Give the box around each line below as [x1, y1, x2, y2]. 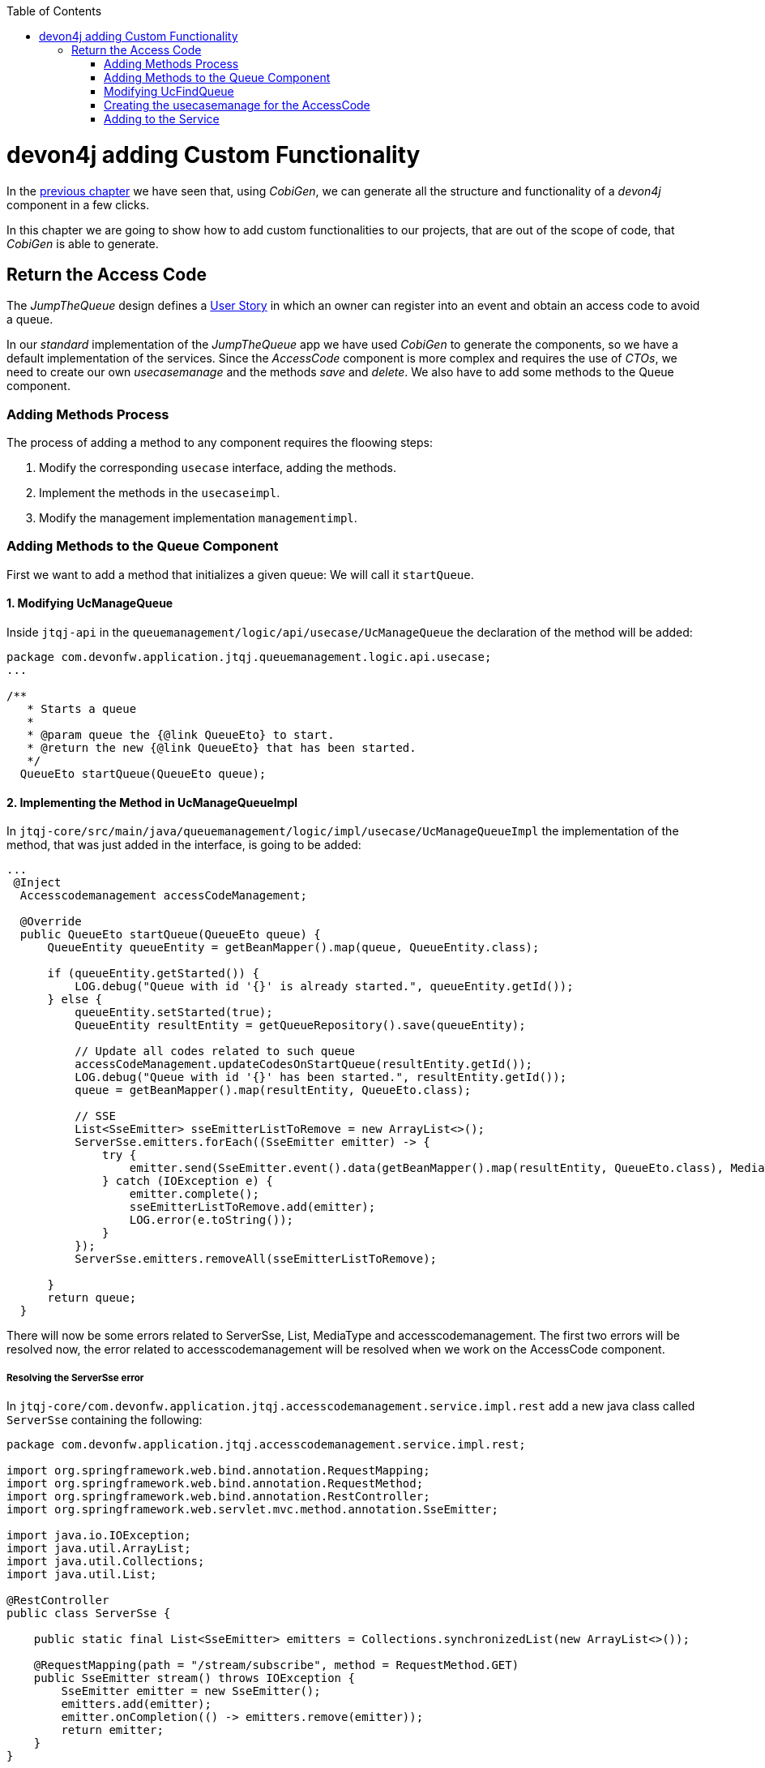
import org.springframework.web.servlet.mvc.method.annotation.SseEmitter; [6, 1503, 498, 1517]
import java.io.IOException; [6, 1529, 191, 1543]
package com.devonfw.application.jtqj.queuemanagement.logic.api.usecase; [6, 650, 492, 664]
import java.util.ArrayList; [6, 1542, 191, 1556]
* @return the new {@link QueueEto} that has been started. [27, 741, 417, 755]
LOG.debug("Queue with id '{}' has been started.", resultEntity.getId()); [75, 1071, 567, 1084]
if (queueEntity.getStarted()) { [47, 967, 259, 981]
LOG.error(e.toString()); [129, 1213, 294, 1227]
